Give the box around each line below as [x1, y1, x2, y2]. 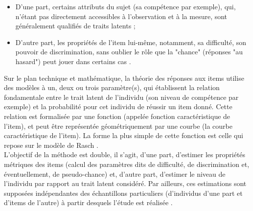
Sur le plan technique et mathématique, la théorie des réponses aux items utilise [4, 72, 244, 83]
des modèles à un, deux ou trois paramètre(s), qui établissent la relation [4, 82, 220, 93]
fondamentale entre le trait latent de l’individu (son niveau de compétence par [4, 92, 239, 102]
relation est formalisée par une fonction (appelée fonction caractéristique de [4, 111, 230, 121]
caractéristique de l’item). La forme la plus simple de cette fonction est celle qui [4, 130, 244, 141]
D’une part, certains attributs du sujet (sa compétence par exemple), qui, [15, 1, 236, 11]
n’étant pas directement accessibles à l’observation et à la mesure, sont [15, 11, 228, 21]
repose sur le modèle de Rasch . [4, 140, 98, 150]
